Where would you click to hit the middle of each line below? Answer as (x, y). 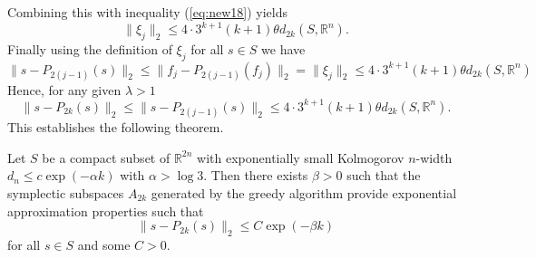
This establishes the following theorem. (116, 127)
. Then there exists (256, 175)
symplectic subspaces (66, 192)
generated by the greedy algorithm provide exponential (304, 192)
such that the (384, 175)
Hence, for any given (64, 89)
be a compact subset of (106, 157)
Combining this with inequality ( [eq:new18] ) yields (147, 12)
